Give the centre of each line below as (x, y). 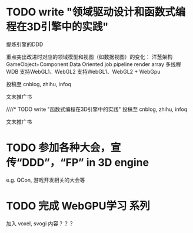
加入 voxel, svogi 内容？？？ (40, 223)
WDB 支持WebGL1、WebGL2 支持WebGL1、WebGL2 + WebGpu (83, 71)
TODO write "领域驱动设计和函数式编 (96, 12)
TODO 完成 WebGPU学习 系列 (78, 206)
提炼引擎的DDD (25, 44)
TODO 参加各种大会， (58, 148)
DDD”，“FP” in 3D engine (85, 163)
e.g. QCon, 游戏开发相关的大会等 (46, 180)
